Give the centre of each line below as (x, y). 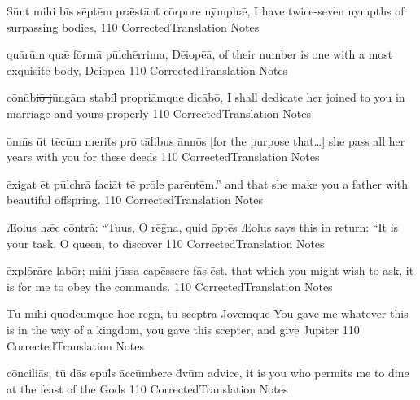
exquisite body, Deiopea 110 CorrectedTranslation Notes (147, 70)
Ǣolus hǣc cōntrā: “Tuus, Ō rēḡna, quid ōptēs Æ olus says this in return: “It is (203, 226)
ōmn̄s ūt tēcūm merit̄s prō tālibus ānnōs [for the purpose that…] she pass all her (206, 140)
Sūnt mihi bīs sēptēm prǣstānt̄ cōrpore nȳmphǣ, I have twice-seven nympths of (206, 11)
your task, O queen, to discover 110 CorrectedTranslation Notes (166, 243)
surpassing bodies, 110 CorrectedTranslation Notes (133, 26)
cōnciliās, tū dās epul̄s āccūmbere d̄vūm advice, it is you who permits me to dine (208, 373)
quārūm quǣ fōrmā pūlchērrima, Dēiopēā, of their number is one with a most (200, 54)
